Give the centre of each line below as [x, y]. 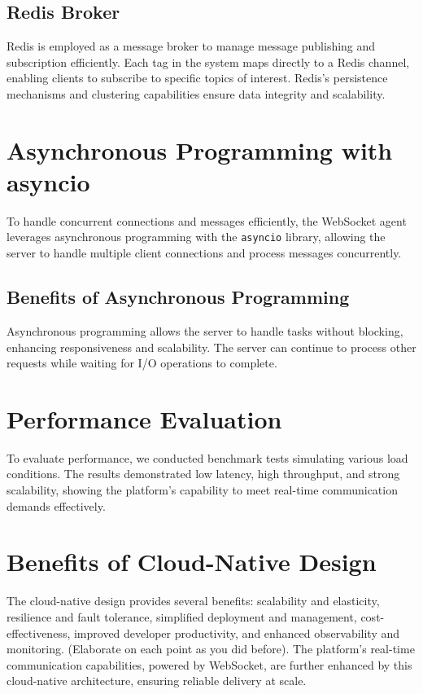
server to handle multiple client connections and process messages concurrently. [204, 253]
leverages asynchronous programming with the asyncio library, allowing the [196, 237]
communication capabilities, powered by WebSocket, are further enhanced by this [209, 664]
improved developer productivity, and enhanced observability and [237, 633]
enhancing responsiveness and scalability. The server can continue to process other [211, 347]
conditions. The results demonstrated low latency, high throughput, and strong [203, 474]
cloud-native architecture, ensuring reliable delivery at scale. [157, 681]
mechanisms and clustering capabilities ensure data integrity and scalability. [196, 93]
